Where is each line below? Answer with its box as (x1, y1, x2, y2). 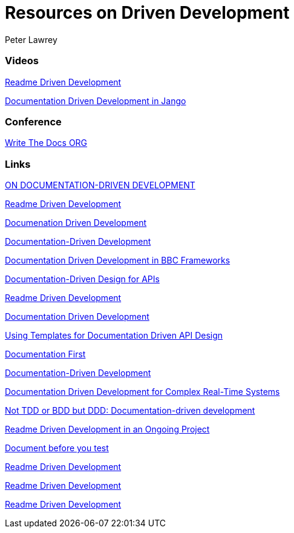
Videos (5, 55, 39, 67)
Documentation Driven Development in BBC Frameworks (5, 255, 230, 265)
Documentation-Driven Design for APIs (5, 274, 160, 284)
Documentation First (5, 349, 86, 359)
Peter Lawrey (5, 34, 57, 45)
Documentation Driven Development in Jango (5, 95, 186, 106)
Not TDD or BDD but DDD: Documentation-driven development (5, 405, 255, 415)
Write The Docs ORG (5, 137, 88, 148)
